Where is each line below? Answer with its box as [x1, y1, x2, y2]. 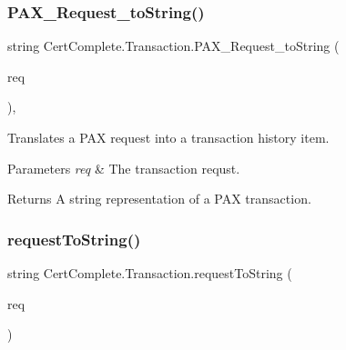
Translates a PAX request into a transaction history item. [7, 128, 330, 146]
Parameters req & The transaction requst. [7, 158, 240, 177]
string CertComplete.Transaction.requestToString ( [7, 264, 292, 282]
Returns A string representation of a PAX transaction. [7, 189, 311, 208]
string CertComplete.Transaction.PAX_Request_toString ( [7, 36, 340, 55]
